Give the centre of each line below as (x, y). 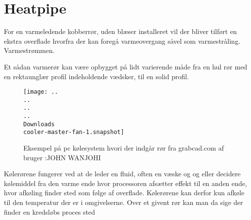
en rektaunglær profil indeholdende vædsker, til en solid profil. (97, 76)
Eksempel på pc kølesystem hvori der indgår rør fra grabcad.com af (124, 148)
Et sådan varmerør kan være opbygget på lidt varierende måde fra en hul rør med (126, 66)
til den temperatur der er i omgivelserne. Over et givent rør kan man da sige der (124, 202)
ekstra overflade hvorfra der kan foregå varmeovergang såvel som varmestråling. (122, 41)
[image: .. (41, 92)
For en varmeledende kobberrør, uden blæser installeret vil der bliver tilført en (120, 31)
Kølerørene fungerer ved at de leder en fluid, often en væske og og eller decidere (122, 174)
